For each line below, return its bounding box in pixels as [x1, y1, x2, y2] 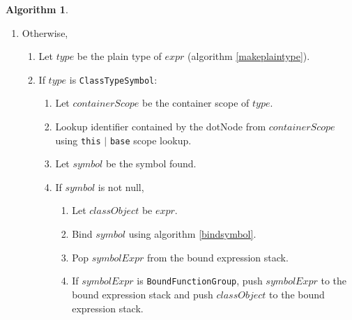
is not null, [98, 179, 144, 194]
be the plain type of [77, 49, 162, 63]
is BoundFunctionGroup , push [137, 273, 263, 288]
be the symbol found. [105, 156, 197, 171]
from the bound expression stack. [146, 250, 289, 264]
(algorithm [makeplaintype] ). [188, 49, 310, 63]
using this [55, 132, 101, 147]
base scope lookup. [109, 132, 192, 147]
